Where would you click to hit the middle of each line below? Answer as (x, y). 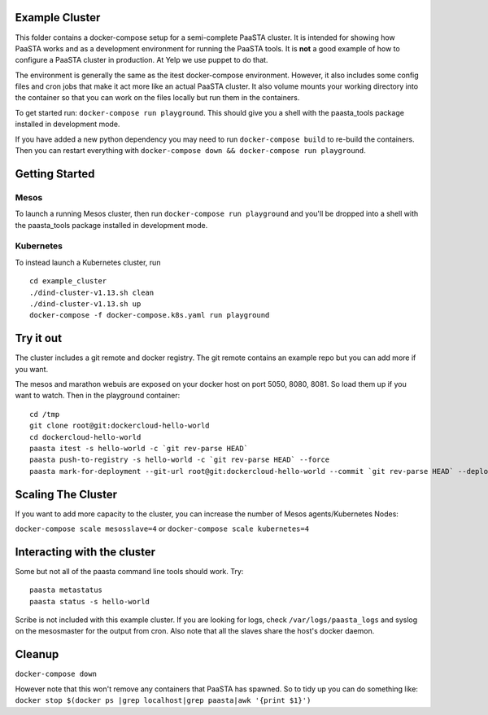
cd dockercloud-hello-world (85, 437)
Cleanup (37, 654)
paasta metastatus (66, 590)
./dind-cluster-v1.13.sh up (85, 304)
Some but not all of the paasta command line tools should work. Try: (129, 571)
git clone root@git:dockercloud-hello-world (120, 426)
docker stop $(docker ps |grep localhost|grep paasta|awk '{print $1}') (163, 701)
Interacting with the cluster (85, 552)
